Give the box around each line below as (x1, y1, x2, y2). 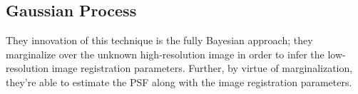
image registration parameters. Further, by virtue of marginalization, (51, 61, 353, 75)
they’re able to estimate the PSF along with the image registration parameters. (6, 74, 352, 89)
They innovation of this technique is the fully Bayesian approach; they (6, 33, 313, 48)
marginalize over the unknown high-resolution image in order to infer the (6, 46, 324, 61)
